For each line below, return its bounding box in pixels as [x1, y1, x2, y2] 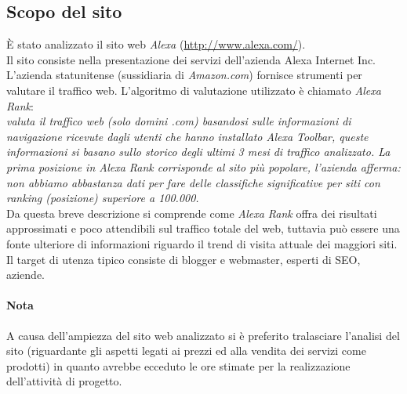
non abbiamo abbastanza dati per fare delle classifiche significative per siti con [6, 174, 380, 190]
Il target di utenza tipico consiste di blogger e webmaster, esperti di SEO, [6, 251, 361, 267]
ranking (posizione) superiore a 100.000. [6, 190, 199, 206]
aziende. [6, 266, 45, 283]
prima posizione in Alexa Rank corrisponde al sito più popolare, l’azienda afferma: [6, 158, 401, 175]
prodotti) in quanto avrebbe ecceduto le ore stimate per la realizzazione [6, 357, 351, 374]
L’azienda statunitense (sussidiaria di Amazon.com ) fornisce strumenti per [6, 67, 362, 83]
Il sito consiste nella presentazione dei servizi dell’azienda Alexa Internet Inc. [6, 51, 376, 67]
